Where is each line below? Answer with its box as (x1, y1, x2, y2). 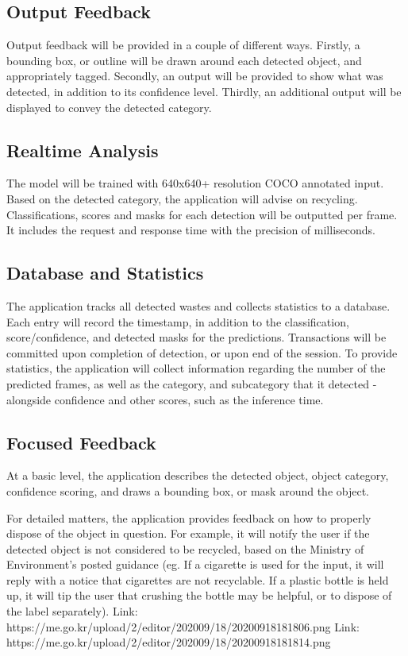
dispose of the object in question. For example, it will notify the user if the (6, 525, 370, 542)
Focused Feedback (6, 430, 156, 454)
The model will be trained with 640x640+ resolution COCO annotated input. (6, 175, 384, 191)
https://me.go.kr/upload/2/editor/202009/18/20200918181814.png (6, 634, 331, 650)
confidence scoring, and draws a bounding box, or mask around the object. (6, 482, 369, 499)
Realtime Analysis (6, 137, 159, 162)
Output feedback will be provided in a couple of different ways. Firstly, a (6, 37, 360, 53)
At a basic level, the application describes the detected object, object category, (6, 467, 389, 484)
